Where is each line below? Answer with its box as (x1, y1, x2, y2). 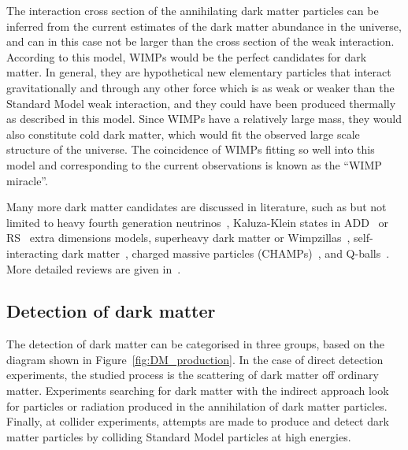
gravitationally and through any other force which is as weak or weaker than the (6, 79, 395, 95)
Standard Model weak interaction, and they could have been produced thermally (6, 95, 396, 111)
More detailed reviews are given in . (6, 260, 181, 277)
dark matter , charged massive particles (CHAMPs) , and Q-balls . (61, 244, 390, 261)
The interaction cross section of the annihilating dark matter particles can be (6, 2, 379, 18)
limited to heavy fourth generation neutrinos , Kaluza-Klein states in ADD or (6, 214, 388, 230)
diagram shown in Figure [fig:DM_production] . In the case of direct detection (6, 351, 384, 367)
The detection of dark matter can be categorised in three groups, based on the (6, 336, 384, 352)
